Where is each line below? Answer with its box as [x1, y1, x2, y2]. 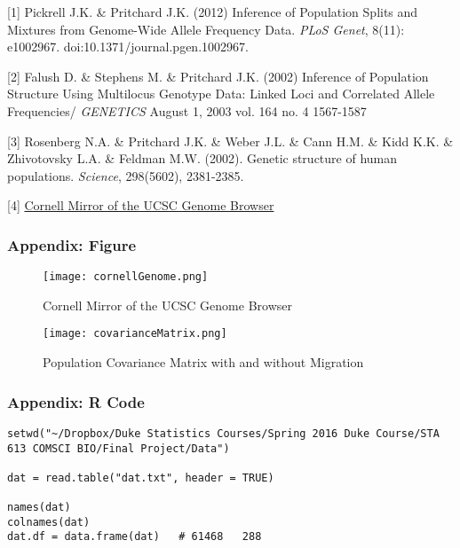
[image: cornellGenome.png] [43, 270, 209, 284]
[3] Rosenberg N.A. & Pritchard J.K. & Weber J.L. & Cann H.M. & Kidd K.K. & [7, 131, 454, 150]
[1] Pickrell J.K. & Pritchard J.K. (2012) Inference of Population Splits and [7, 3, 418, 20]
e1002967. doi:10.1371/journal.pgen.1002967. [7, 37, 249, 56]
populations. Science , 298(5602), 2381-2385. [7, 166, 244, 184]
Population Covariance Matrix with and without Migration [43, 353, 364, 372]
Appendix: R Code [7, 390, 145, 412]
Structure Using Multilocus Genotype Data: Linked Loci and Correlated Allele [7, 84, 435, 103]
